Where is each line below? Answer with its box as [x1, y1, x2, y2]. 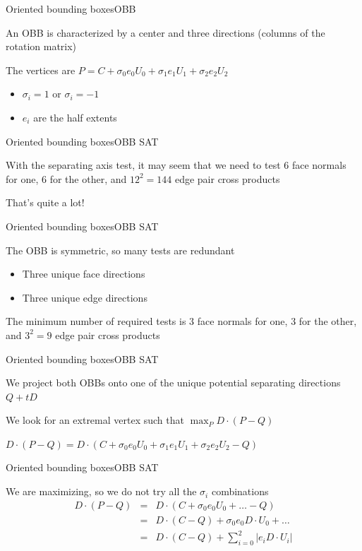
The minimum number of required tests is [6, 314, 186, 328]
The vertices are [6, 62, 76, 77]
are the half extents [33, 109, 117, 124]
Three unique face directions [22, 266, 145, 281]
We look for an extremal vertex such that [6, 413, 184, 427]
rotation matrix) [6, 39, 77, 54]
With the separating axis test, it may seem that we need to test [6, 158, 281, 172]
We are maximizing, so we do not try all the [6, 484, 197, 499]
